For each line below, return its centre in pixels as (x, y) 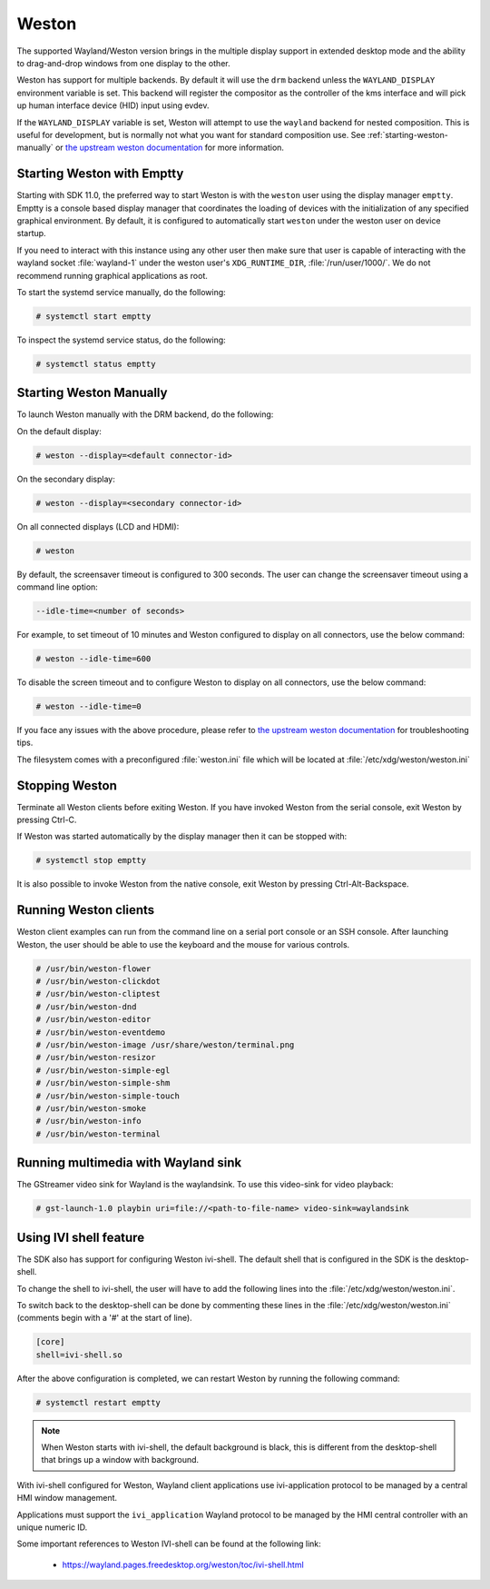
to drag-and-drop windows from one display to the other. (123, 63)
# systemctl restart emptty (98, 1402)
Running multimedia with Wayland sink (129, 1163)
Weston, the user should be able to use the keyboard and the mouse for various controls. (183, 944)
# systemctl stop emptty (91, 860)
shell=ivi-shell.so (79, 1355)
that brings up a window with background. (120, 1460)
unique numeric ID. (52, 1527)
